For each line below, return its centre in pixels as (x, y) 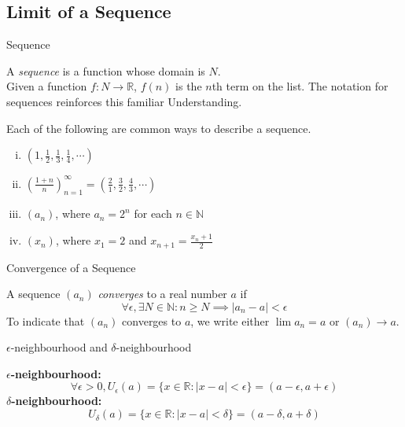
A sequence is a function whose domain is (106, 70)
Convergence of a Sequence (71, 267)
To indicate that (46, 320)
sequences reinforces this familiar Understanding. (124, 101)
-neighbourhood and (59, 347)
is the (189, 86)
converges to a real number (162, 294)
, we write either (230, 320)
